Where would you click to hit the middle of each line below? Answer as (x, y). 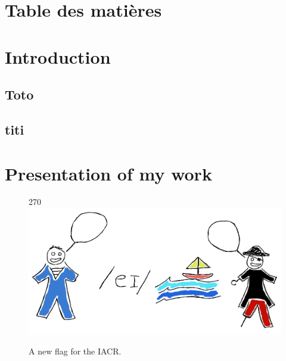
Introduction (58, 56)
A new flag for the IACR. (75, 351)
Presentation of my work (108, 173)
